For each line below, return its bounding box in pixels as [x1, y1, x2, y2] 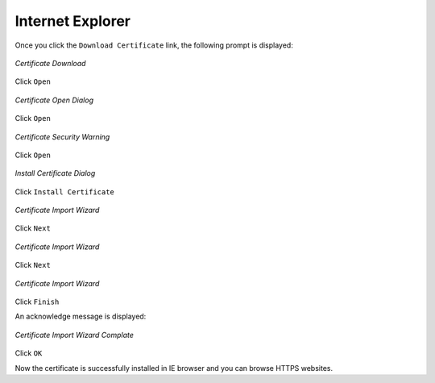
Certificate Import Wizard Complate [14, 330, 135, 339]
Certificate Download [14, 58, 86, 68]
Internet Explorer [14, 12, 131, 30]
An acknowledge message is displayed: [14, 311, 147, 322]
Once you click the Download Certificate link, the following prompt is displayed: [14, 40, 293, 50]
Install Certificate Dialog [14, 169, 96, 178]
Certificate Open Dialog [14, 95, 94, 105]
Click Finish [14, 297, 60, 306]
